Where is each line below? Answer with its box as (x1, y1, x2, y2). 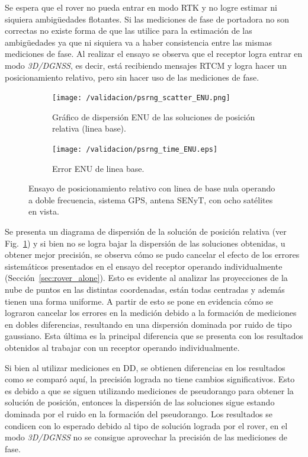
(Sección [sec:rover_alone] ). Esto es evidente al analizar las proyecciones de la (5, 271, 288, 284)
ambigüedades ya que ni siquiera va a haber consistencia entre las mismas (5, 36, 272, 48)
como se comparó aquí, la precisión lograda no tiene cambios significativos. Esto (5, 373, 295, 385)
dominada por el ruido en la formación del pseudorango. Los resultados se (5, 407, 272, 420)
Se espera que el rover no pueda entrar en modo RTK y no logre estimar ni (5, 1, 277, 13)
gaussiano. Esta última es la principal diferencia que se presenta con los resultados (5, 330, 303, 342)
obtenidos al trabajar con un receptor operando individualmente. (5, 341, 240, 353)
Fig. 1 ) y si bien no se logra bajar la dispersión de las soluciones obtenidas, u (5, 237, 285, 249)
